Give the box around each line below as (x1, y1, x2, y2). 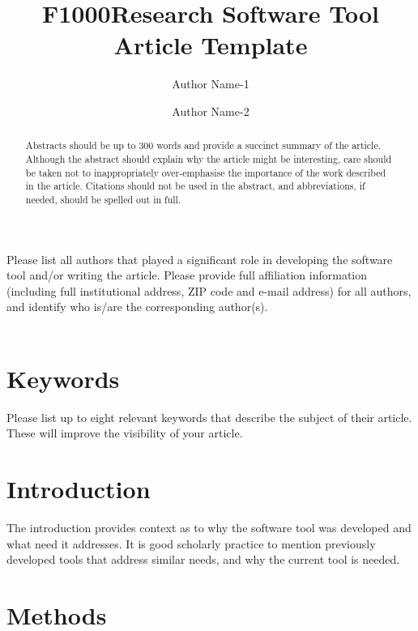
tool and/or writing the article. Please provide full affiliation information (6, 266, 368, 284)
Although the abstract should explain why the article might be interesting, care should (25, 151, 392, 165)
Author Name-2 (172, 102, 250, 119)
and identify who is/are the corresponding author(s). (6, 298, 268, 315)
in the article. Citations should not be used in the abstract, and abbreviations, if (25, 179, 365, 193)
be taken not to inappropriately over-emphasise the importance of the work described (25, 165, 386, 179)
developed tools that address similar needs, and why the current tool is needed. (6, 551, 400, 568)
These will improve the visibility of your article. (6, 424, 243, 441)
